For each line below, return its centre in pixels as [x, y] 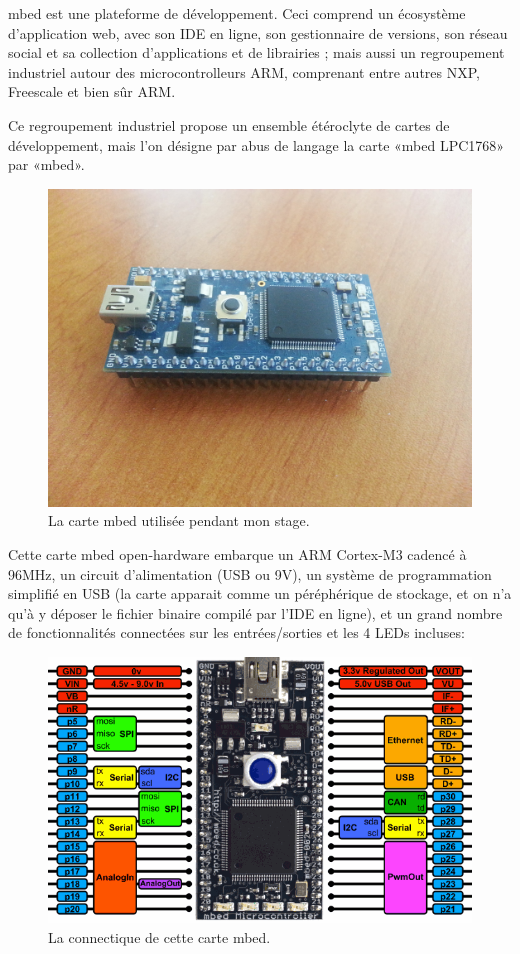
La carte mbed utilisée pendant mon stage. [179, 520]
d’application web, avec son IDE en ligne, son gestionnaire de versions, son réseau [258, 32]
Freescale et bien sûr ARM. [92, 91]
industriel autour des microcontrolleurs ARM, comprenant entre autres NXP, [244, 71]
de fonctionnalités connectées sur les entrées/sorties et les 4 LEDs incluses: [236, 632]
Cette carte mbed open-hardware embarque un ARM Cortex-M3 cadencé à [237, 553]
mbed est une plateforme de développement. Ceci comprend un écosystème [237, 13]
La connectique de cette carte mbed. [159, 936]
